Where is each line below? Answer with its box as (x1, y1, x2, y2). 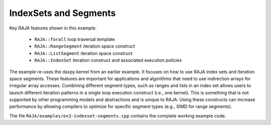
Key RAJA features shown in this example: (9, 25, 97, 31)
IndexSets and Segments (9, 7, 116, 18)
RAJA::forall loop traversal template (34, 36, 115, 42)
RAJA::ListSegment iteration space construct (34, 50, 132, 56)
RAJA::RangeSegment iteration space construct (34, 43, 135, 49)
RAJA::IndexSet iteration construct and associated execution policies (34, 57, 182, 63)
